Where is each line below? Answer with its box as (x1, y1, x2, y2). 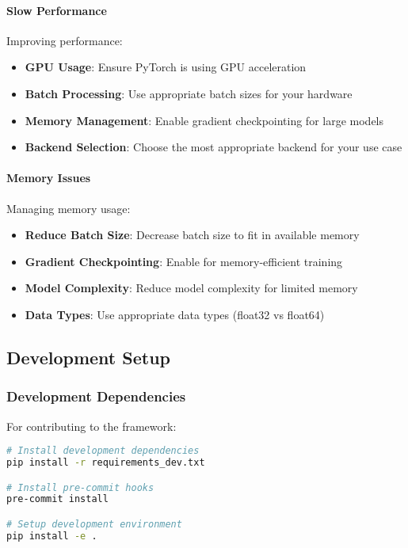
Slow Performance (6, 2, 107, 18)
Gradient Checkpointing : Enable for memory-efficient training (25, 253, 343, 269)
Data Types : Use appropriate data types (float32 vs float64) (25, 306, 325, 322)
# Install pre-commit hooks (6, 481, 154, 493)
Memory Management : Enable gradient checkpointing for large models (25, 112, 384, 128)
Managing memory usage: (6, 200, 131, 216)
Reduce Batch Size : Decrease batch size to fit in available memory (25, 226, 360, 243)
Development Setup (6, 344, 170, 369)
